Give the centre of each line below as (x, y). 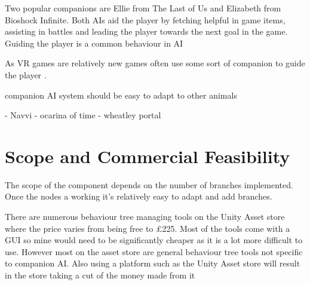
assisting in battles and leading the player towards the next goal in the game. (146, 31)
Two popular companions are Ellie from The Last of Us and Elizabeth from (143, 8)
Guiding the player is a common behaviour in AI (94, 43)
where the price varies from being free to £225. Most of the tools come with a (148, 228)
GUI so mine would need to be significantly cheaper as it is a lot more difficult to (154, 240)
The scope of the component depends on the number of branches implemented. (149, 184)
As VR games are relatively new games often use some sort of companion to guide (155, 63)
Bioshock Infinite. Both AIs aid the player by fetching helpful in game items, (145, 19)
